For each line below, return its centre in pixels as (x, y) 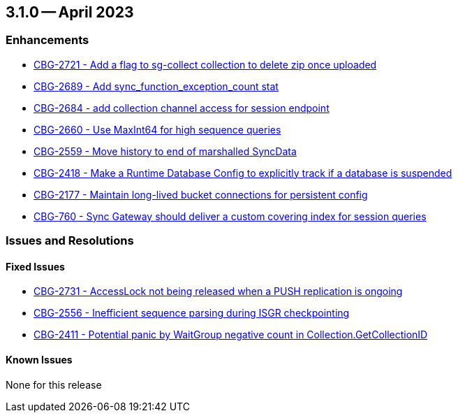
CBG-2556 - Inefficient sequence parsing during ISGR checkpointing (192, 313)
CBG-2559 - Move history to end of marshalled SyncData (165, 151)
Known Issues (39, 360)
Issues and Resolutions (70, 241)
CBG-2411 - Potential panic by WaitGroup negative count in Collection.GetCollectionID (231, 335)
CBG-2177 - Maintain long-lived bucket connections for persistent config (201, 194)
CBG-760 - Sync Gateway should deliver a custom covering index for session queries (230, 216)
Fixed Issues (35, 266)
